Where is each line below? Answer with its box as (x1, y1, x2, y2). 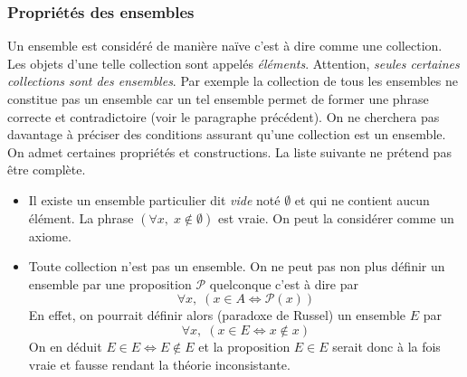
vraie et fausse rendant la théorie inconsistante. (28, 354, 291, 373)
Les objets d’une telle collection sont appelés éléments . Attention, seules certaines (7, 53, 460, 72)
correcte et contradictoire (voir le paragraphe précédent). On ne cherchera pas (7, 107, 440, 126)
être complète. (7, 160, 86, 179)
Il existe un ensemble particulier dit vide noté (28, 190, 281, 209)
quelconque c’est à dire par (209, 274, 358, 293)
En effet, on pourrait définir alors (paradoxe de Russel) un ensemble (28, 306, 406, 325)
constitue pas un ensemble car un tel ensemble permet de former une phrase (7, 90, 429, 108)
